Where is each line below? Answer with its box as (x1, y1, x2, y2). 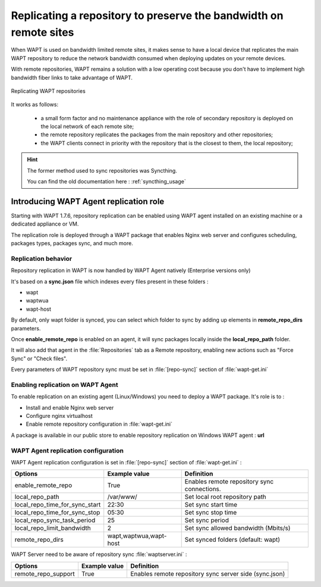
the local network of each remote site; (40, 123, 134, 130)
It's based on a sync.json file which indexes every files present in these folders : (11, 277, 209, 285)
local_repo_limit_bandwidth (14, 524, 92, 532)
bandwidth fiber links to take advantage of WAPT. (11, 74, 133, 81)
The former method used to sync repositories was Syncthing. (27, 167, 178, 174)
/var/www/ (107, 493, 138, 501)
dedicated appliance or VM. (11, 220, 79, 227)
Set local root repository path (184, 493, 267, 501)
